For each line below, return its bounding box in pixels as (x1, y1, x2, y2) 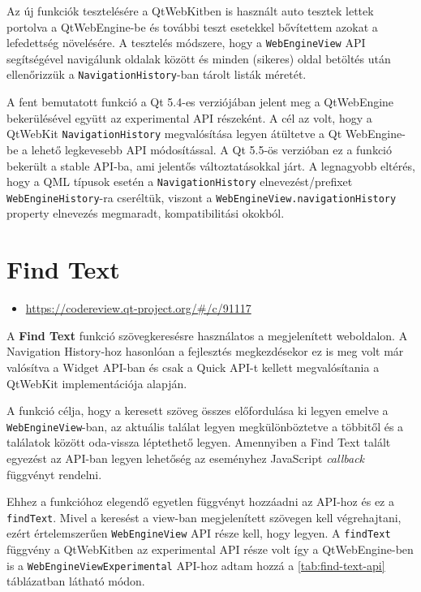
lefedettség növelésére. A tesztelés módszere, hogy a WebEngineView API (6, 34, 366, 51)
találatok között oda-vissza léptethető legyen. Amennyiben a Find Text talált (6, 434, 391, 451)
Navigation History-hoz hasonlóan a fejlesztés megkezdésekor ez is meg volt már (6, 343, 404, 360)
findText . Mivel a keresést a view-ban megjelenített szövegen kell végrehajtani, (6, 508, 402, 525)
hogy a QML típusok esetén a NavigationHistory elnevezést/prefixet (6, 173, 353, 190)
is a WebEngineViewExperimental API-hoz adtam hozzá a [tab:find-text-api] (6, 556, 385, 573)
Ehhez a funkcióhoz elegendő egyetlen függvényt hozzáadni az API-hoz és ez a (6, 493, 394, 510)
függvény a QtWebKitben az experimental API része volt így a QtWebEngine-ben (6, 541, 414, 558)
